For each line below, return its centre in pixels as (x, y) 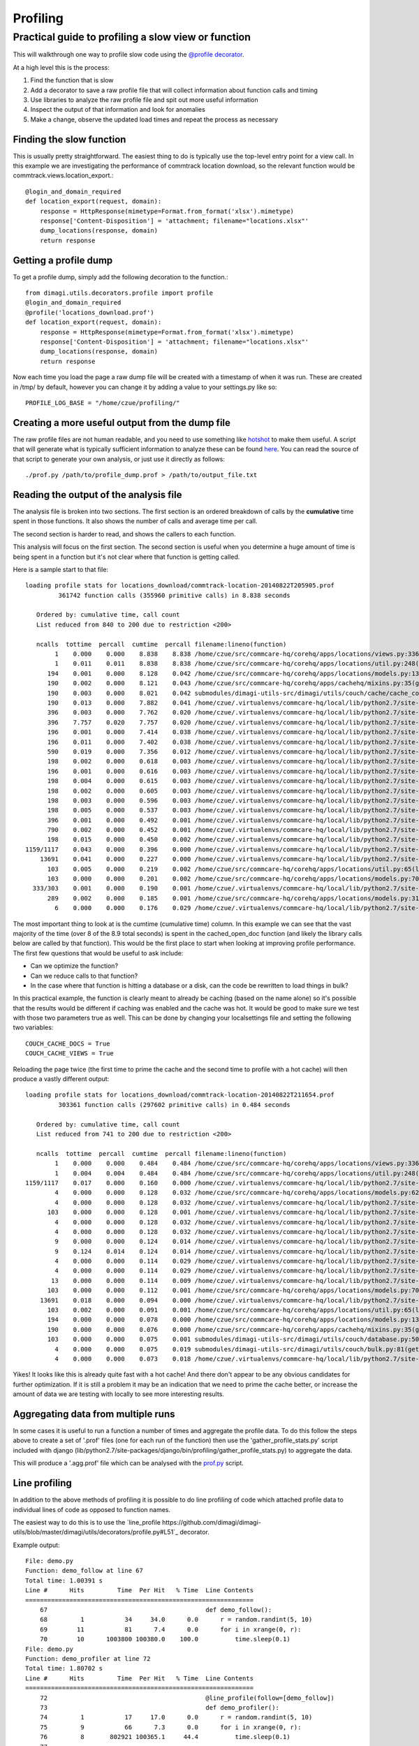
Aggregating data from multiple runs (94, 1414)
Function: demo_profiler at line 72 (88, 1659)
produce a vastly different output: (61, 1079)
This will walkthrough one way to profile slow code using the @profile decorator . (128, 54)
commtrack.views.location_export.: (63, 175)
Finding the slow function (69, 139)
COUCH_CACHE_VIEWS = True (70, 1054)
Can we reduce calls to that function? (84, 976)
